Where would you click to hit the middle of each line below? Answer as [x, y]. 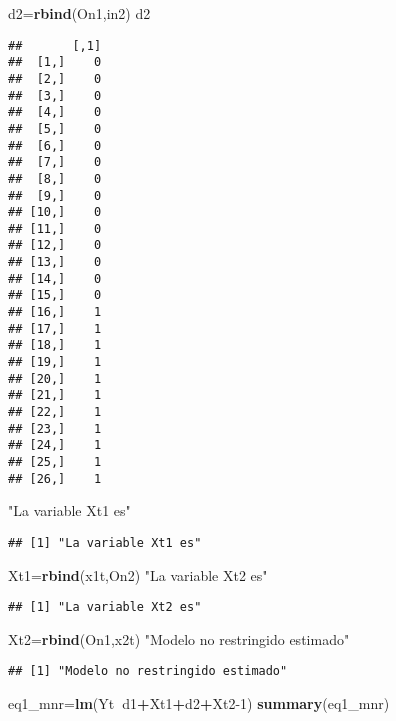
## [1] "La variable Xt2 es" [105, 607]
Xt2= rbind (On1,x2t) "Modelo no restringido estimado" [179, 638]
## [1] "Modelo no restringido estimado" [148, 671]
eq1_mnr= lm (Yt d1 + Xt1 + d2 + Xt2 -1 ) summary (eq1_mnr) [199, 703]
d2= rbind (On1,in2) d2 [79, 13]
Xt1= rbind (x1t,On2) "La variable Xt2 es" [138, 574]
